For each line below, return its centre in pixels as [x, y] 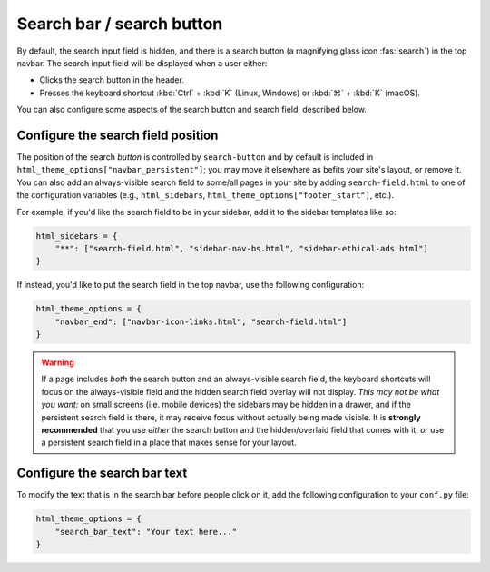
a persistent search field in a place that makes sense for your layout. [169, 443]
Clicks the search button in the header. [112, 80]
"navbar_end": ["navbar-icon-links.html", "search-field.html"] [201, 321]
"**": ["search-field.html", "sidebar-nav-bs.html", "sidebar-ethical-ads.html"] [241, 248]
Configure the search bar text [102, 473]
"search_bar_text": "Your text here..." [146, 532]
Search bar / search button [120, 24]
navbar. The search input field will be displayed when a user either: [142, 63]
